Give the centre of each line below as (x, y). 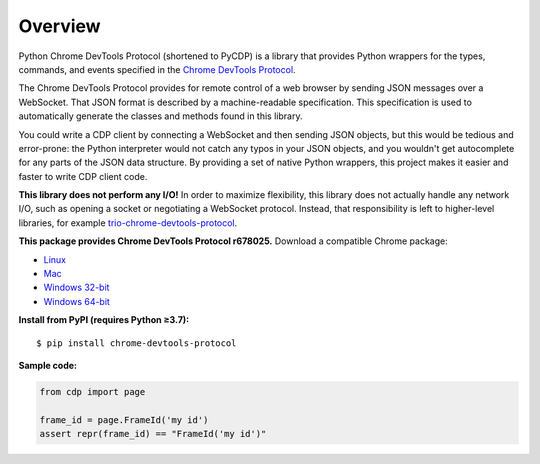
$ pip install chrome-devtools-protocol (136, 343)
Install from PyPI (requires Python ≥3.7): (104, 320)
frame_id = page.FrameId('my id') (124, 419)
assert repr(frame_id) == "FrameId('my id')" (153, 434)
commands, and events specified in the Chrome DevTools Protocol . (157, 69)
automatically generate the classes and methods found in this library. (160, 116)
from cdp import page (92, 391)
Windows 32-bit (76, 287)
